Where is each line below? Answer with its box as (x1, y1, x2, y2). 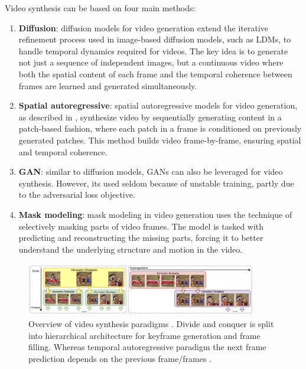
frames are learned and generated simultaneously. (18, 79, 197, 92)
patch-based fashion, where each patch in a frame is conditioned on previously (18, 122, 302, 135)
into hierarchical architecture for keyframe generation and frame (28, 329, 261, 341)
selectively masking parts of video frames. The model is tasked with (18, 220, 264, 232)
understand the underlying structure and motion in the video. (18, 243, 243, 255)
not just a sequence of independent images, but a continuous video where (18, 56, 284, 68)
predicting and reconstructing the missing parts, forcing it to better (18, 231, 263, 244)
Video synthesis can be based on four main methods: (5, 2, 196, 14)
